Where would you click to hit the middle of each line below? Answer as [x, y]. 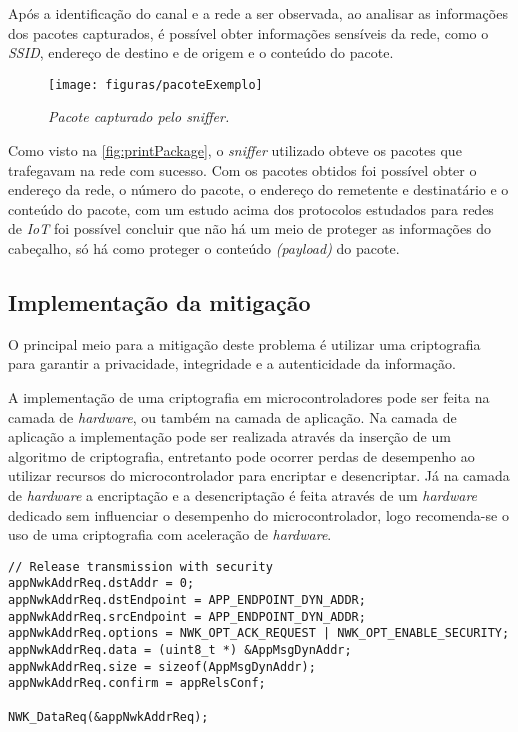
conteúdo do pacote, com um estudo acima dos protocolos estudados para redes [251, 208]
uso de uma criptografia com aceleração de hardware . [170, 534]
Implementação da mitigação [159, 301]
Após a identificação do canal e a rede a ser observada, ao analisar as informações [258, 13]
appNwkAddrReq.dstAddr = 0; [101, 583]
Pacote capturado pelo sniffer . [139, 116]
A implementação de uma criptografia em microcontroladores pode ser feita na [249, 396]
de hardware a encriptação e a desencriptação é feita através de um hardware [243, 494]
